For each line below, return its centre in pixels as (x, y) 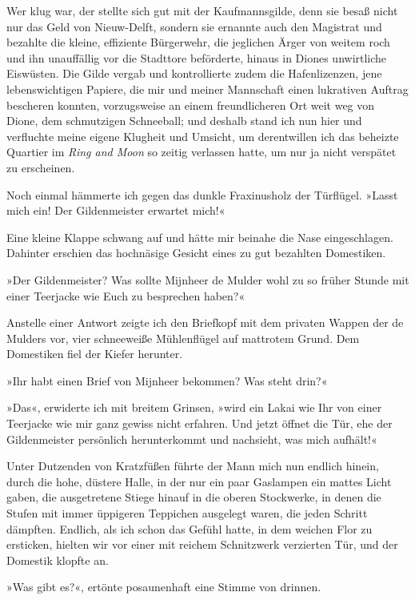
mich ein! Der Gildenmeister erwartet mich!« (116, 210)
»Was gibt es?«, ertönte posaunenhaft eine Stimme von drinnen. (164, 587)
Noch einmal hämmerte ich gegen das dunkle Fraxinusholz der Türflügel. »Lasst (202, 194)
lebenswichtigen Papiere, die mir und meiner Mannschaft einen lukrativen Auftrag (207, 89)
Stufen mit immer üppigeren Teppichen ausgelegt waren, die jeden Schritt (187, 513)
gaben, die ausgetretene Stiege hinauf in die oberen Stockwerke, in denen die (194, 497)
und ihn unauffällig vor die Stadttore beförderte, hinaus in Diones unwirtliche (197, 57)
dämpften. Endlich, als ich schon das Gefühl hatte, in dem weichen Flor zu (190, 528)
